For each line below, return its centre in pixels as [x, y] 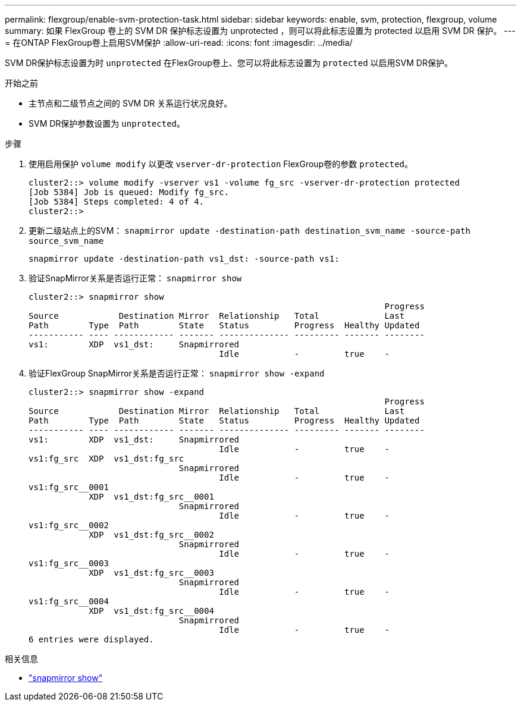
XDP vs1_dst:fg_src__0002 [151, 535]
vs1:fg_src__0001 [69, 487]
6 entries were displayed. [91, 639]
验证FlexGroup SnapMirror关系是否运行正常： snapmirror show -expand [177, 373]
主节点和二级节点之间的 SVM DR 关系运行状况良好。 [131, 103]
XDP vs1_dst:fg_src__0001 [151, 497]
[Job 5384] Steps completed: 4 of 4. [117, 202]
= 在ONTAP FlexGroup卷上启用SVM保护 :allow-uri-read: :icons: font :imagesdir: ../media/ [179, 43]
